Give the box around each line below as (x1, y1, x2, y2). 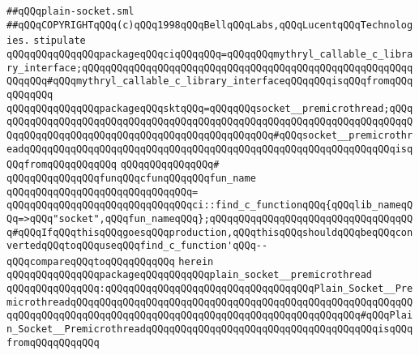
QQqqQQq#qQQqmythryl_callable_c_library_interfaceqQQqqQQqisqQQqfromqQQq (6, 75, 413, 88)
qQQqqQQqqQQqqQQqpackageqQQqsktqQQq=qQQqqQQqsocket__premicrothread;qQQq (6, 102, 413, 114)
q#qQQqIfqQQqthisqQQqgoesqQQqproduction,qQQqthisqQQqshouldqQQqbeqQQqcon (6, 226, 413, 238)
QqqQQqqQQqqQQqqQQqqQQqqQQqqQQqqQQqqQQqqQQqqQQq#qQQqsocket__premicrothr (6, 129, 413, 141)
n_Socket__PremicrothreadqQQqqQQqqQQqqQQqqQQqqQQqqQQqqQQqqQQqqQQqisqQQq (6, 323, 413, 336)
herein (178, 255, 214, 267)
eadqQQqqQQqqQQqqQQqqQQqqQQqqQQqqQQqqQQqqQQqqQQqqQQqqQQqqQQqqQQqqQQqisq (6, 143, 413, 155)
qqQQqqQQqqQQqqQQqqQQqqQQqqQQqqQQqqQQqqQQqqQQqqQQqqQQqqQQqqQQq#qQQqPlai (6, 310, 413, 322)
